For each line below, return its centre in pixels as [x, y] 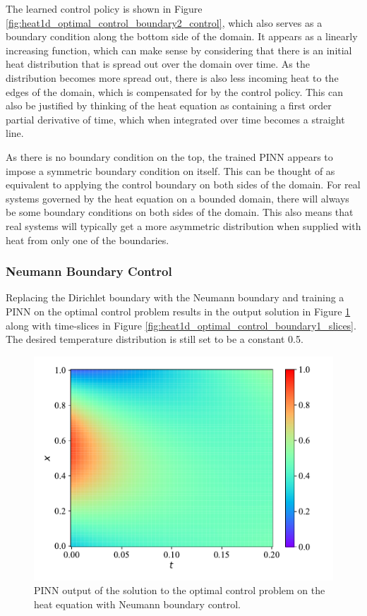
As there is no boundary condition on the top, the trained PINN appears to [169, 156]
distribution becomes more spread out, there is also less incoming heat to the [172, 77]
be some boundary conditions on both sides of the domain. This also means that [180, 212]
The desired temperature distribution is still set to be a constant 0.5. [155, 339]
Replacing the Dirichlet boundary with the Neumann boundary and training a [175, 297]
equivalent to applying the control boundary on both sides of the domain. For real [183, 185]
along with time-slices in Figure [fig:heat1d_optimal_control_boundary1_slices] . [181, 325]
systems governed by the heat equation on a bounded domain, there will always [178, 198]
